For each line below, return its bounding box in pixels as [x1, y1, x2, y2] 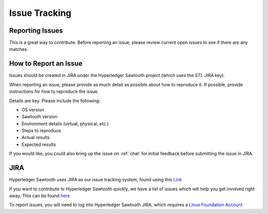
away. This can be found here [9, 193, 70, 199]
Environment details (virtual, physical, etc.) [21, 121, 109, 127]
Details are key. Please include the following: [9, 97, 101, 104]
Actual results [21, 135, 50, 141]
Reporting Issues [9, 26, 63, 35]
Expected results [21, 142, 57, 147]
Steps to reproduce [21, 128, 62, 134]
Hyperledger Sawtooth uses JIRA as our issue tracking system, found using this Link [9, 177, 182, 183]
